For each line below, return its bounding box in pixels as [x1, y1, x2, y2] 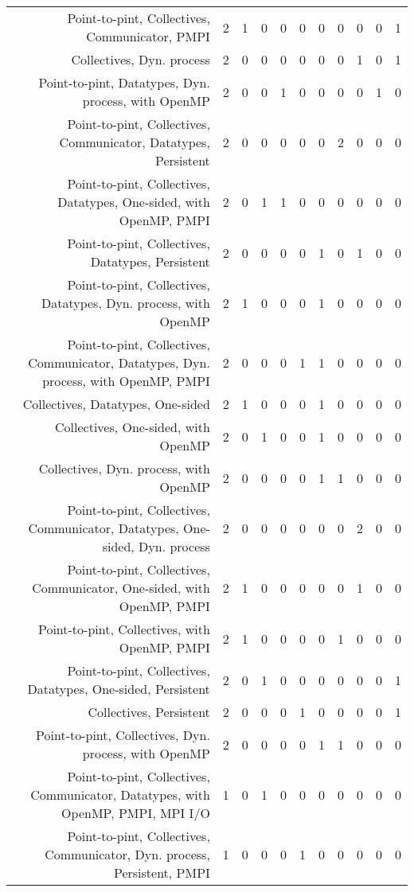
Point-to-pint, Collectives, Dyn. [36, 726, 210, 744]
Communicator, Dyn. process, [45, 845, 210, 863]
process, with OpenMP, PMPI [42, 372, 210, 390]
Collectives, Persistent [88, 703, 210, 721]
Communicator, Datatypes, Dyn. [28, 353, 210, 372]
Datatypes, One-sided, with [57, 193, 210, 211]
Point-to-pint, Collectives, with [37, 620, 210, 638]
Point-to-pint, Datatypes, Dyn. [38, 73, 210, 92]
